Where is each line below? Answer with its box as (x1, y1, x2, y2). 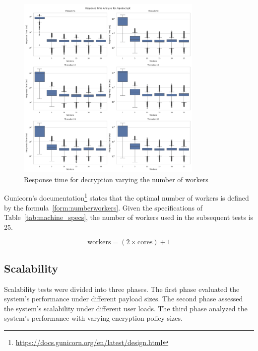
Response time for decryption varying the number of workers (24, 174, 208, 184)
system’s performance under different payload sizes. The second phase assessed (4, 293, 243, 304)
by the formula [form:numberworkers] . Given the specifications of (4, 202, 202, 212)
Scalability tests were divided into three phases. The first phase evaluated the (4, 283, 240, 294)
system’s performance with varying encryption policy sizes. (4, 313, 183, 323)
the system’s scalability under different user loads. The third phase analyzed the (4, 303, 248, 313)
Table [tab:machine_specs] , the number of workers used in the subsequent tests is (4, 212, 254, 222)
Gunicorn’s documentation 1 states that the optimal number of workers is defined (4, 191, 249, 203)
